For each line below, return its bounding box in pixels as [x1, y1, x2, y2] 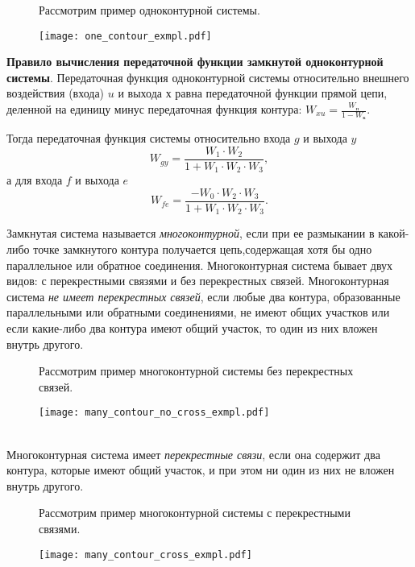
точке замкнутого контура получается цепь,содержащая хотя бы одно [33, 241, 372, 258]
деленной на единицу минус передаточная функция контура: [6, 101, 302, 118]
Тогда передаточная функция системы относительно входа [6, 130, 291, 147]
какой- [378, 225, 409, 242]
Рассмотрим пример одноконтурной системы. [39, 2, 260, 18]
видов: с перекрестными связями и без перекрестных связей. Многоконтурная [6, 272, 389, 289]
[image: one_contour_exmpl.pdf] [39, 30, 212, 42]
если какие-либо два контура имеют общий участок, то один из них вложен [6, 320, 378, 337]
